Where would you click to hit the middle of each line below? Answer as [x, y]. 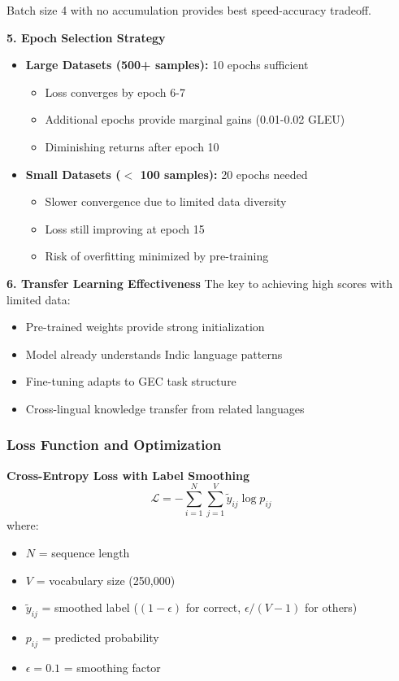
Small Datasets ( [73, 174]
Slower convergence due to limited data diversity [166, 201]
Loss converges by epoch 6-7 [115, 92]
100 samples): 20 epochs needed [224, 174]
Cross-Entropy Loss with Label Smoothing [128, 475]
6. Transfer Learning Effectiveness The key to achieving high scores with [200, 283]
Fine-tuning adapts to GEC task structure [131, 381]
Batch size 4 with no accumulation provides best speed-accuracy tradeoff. [189, 10]
